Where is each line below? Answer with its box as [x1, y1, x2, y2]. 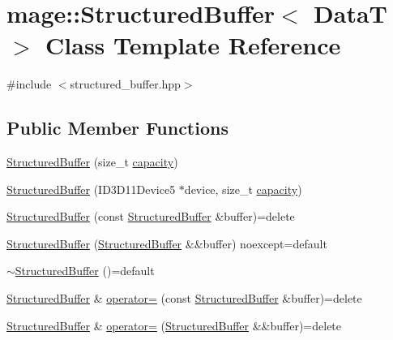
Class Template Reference [45, 28, 341, 62]
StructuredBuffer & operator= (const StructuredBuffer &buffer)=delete [6, 290, 362, 307]
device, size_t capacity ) [184, 180, 302, 197]
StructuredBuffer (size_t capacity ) [6, 153, 178, 170]
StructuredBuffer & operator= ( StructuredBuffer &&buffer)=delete [6, 316, 342, 334]
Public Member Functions [6, 115, 229, 140]
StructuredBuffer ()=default [15, 262, 155, 279]
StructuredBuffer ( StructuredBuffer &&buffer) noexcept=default [6, 235, 327, 252]
